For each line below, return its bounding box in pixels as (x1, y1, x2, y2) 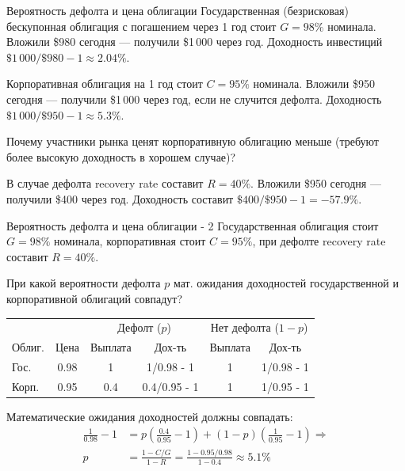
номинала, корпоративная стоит (54, 233, 206, 249)
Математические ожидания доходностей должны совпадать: (6, 408, 293, 424)
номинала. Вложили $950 (253, 75, 375, 92)
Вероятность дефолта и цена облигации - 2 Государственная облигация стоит (6, 217, 379, 234)
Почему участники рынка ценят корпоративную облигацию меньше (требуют (6, 133, 379, 150)
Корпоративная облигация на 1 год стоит (6, 75, 203, 92)
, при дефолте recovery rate (252, 233, 386, 249)
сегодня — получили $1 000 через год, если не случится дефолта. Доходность (6, 90, 382, 107)
